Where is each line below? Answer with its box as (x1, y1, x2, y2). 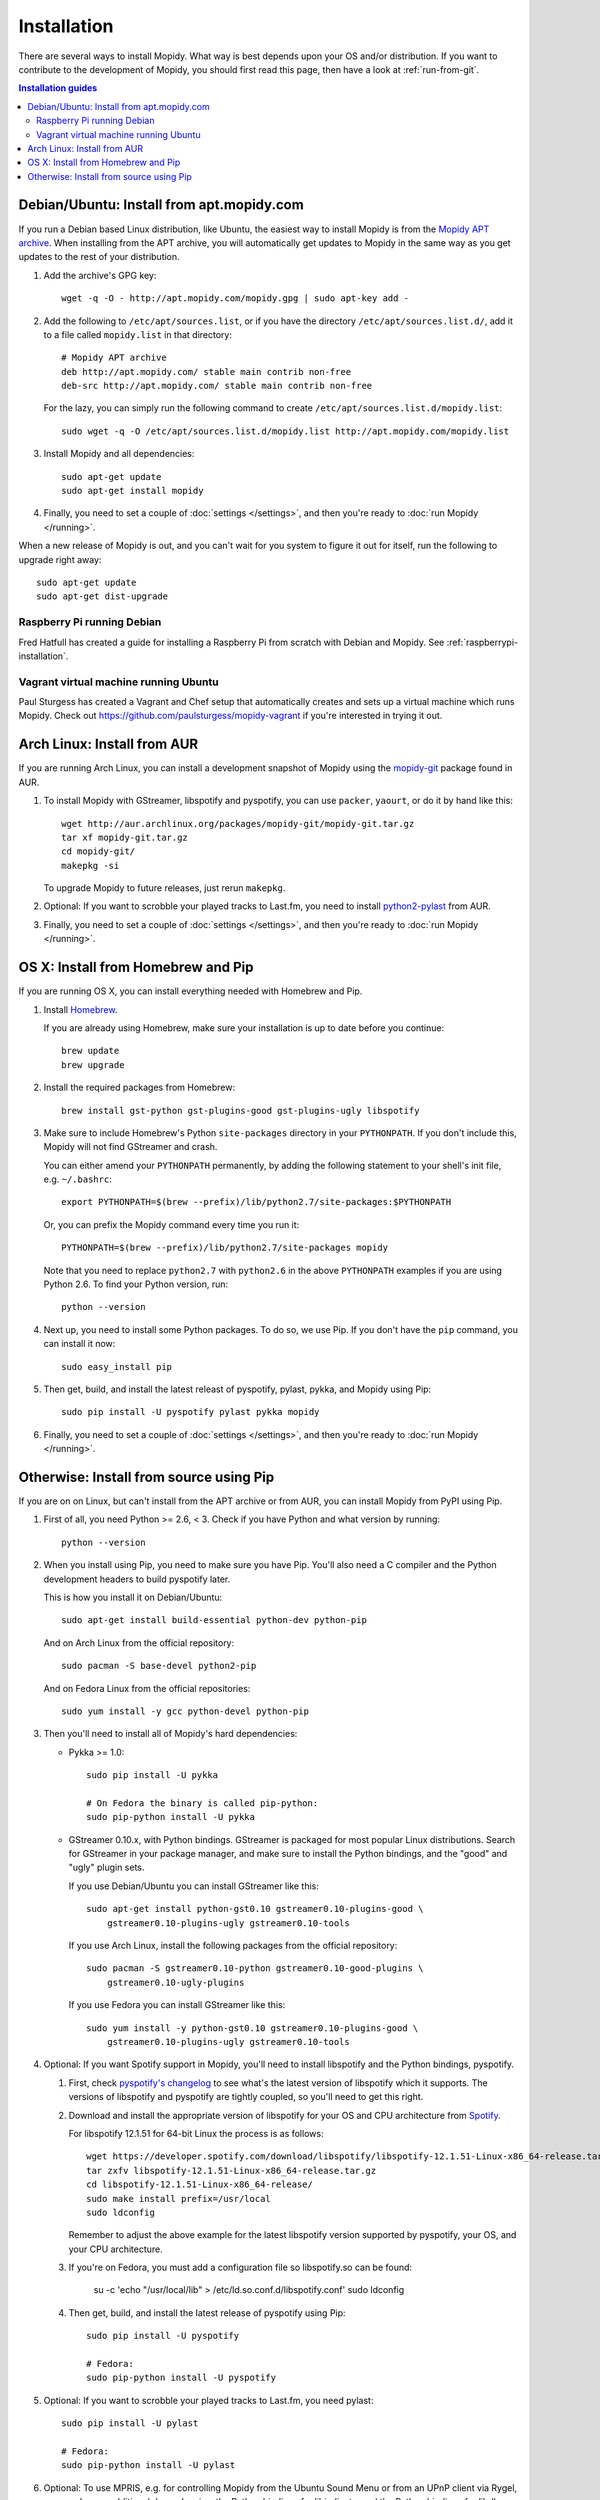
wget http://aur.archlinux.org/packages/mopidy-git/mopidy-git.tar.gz (61, 818, 415, 829)
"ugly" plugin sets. (68, 1861, 145, 1874)
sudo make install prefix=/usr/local (86, 2193, 272, 2204)
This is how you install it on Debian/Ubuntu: (43, 1591, 223, 1604)
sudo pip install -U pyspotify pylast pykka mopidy (61, 1406, 320, 1418)
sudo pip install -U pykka (86, 1770, 219, 1781)
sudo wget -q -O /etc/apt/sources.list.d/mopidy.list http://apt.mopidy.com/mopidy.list (61, 425, 510, 437)
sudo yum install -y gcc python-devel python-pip (61, 1705, 310, 1717)
